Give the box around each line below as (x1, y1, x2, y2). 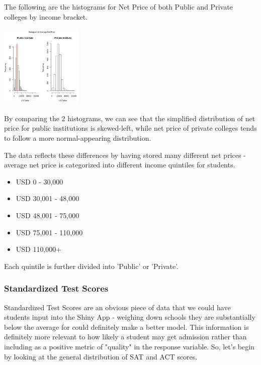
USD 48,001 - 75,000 (16, 210, 79, 220)
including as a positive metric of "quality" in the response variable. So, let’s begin (4, 341, 254, 351)
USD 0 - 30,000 (16, 176, 63, 187)
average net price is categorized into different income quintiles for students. (4, 159, 235, 170)
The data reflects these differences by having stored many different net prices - (4, 149, 246, 160)
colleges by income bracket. (4, 11, 88, 22)
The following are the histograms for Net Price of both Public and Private (4, 2, 233, 12)
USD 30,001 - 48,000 (16, 193, 79, 204)
